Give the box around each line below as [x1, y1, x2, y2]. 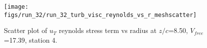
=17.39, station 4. [4, 34, 57, 45]
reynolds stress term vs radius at [59, 25, 157, 35]
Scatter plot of [4, 25, 47, 35]
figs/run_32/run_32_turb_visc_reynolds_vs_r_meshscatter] [4, 11, 197, 18]
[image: [4, 3, 29, 10]
